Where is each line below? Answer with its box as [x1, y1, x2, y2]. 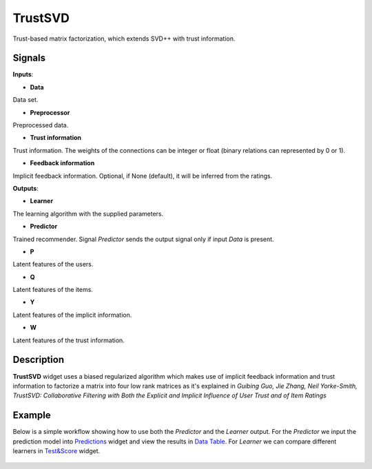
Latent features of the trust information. [12, 336, 125, 344]
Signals [12, 52, 46, 64]
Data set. [12, 96, 39, 104]
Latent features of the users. [12, 260, 94, 269]
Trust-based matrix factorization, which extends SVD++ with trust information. [12, 34, 236, 43]
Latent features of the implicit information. [12, 311, 132, 319]
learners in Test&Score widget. [12, 447, 101, 455]
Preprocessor [30, 108, 70, 116]
